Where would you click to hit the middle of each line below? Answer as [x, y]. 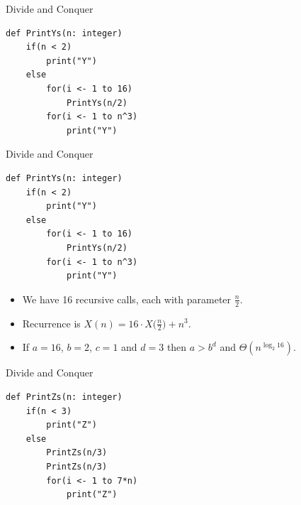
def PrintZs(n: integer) [64, 397]
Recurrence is [51, 323]
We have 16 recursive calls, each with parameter [127, 299]
